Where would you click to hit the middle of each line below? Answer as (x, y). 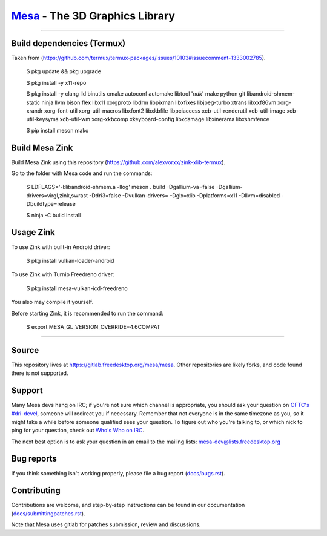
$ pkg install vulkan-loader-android (70, 260)
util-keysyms (42, 119)
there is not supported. (40, 373)
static (33, 102)
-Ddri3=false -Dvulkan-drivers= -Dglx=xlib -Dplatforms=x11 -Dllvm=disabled (184, 195)
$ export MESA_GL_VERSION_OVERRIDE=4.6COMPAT (93, 326)
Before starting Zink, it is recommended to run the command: (87, 313)
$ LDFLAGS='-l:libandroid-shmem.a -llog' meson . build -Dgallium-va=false (121, 187)
